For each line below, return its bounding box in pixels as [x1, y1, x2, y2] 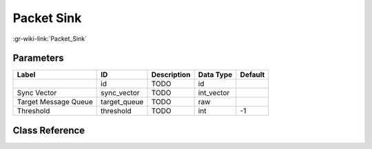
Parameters [12, 52, 64, 64]
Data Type [198, 70, 233, 79]
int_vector [198, 88, 230, 98]
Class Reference [12, 124, 85, 136]
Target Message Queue [17, 97, 93, 107]
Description [151, 70, 191, 79]
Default [240, 70, 265, 79]
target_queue [101, 97, 144, 107]
